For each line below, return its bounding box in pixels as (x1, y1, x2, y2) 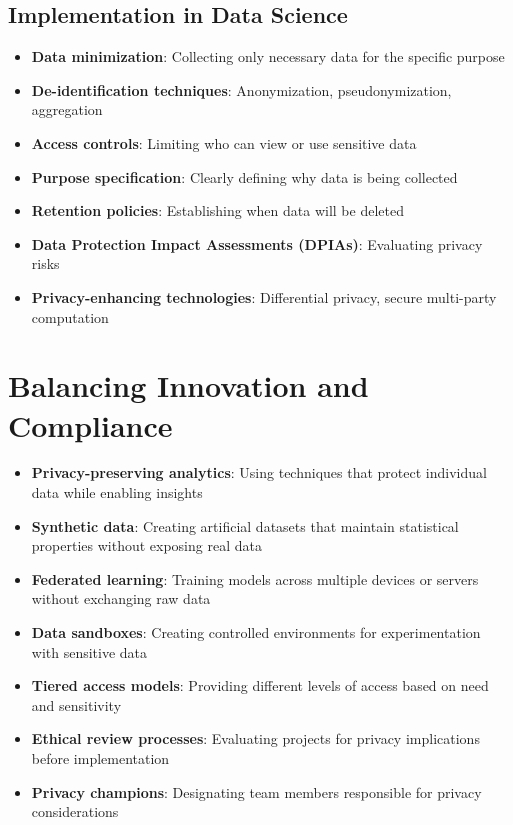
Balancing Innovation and (8, 365, 369, 406)
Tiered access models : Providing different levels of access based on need (31, 675, 489, 696)
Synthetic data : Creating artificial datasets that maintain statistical (31, 515, 459, 536)
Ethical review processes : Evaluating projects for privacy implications (31, 728, 480, 749)
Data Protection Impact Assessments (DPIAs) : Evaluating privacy (31, 233, 483, 254)
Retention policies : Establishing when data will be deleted (31, 200, 404, 221)
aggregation (31, 99, 103, 120)
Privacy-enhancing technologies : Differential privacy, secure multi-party (31, 286, 497, 307)
